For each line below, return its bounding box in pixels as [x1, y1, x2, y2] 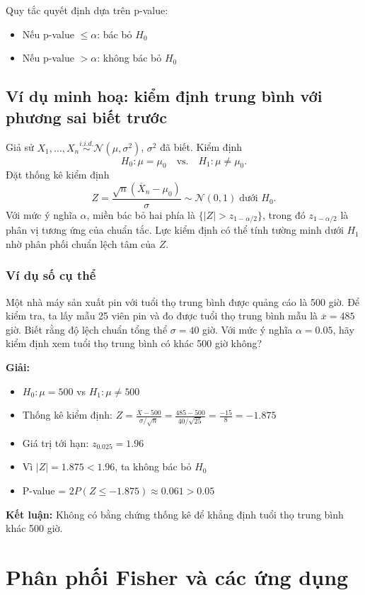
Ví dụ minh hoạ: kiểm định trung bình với [6, 85, 323, 107]
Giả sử [6, 140, 34, 154]
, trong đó [262, 207, 306, 222]
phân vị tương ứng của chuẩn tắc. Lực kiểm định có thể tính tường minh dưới [6, 222, 344, 237]
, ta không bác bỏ [115, 459, 192, 474]
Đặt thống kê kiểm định [6, 167, 110, 182]
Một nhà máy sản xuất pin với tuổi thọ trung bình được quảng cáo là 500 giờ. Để [6, 294, 360, 309]
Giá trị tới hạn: [22, 435, 89, 450]
